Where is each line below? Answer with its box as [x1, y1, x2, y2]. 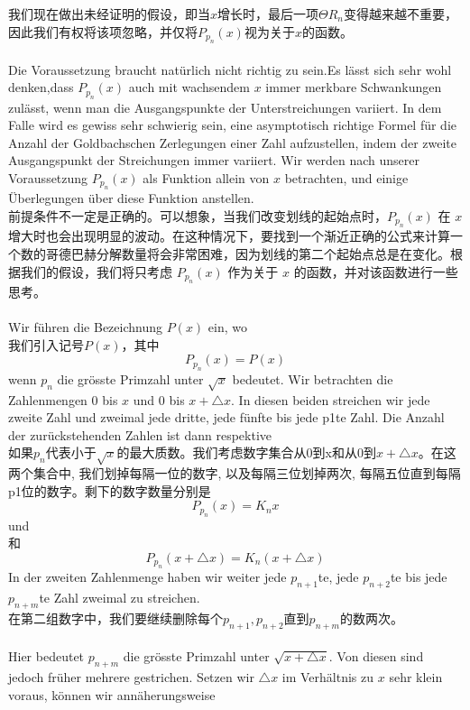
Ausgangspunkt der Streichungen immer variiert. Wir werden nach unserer [8, 151, 419, 170]
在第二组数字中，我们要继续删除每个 [8, 608, 223, 627]
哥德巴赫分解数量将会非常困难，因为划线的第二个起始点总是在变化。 [45, 244, 450, 263]
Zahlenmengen [8, 390, 88, 409]
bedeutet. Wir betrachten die [232, 369, 393, 388]
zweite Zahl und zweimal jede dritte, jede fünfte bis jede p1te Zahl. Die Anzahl [8, 408, 445, 427]
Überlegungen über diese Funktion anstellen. [8, 189, 254, 207]
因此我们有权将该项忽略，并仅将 [8, 22, 198, 41]
